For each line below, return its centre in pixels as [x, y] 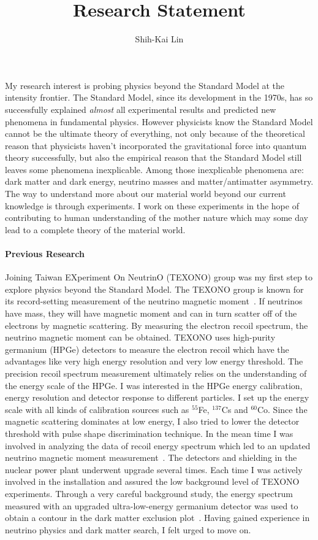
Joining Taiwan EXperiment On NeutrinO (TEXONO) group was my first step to [159, 277]
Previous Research [45, 254]
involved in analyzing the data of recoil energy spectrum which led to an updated [158, 445]
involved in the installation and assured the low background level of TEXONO [152, 481]
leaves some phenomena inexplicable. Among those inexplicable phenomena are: [154, 169]
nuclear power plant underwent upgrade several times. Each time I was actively [154, 469]
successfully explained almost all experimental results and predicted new [141, 109]
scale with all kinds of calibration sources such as [97, 409]
